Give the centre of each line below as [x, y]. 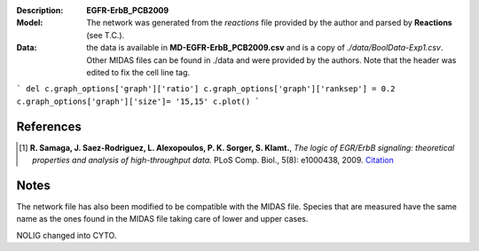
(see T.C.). [106, 35]
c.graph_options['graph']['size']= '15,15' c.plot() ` [138, 101]
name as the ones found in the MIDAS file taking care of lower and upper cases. [162, 219]
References [49, 126]
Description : [40, 10]
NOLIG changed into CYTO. [67, 235]
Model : [30, 23]
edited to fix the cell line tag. [138, 72]
